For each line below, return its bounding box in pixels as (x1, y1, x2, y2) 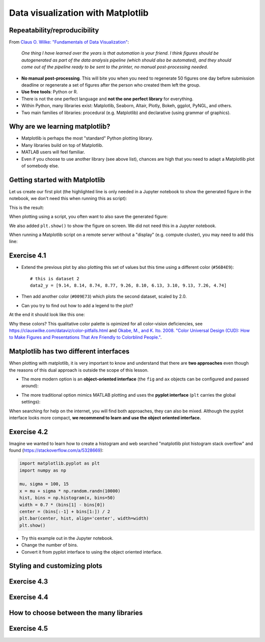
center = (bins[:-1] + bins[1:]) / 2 (19, 509, 110, 514)
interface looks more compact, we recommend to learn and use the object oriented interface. (9, 414, 201, 420)
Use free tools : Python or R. (21, 89, 78, 95)
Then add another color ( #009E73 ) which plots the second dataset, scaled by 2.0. (21, 293, 187, 299)
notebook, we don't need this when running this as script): (9, 196, 127, 202)
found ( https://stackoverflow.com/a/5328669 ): (9, 447, 104, 453)
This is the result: (9, 204, 44, 210)
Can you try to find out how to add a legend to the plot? (21, 302, 133, 308)
